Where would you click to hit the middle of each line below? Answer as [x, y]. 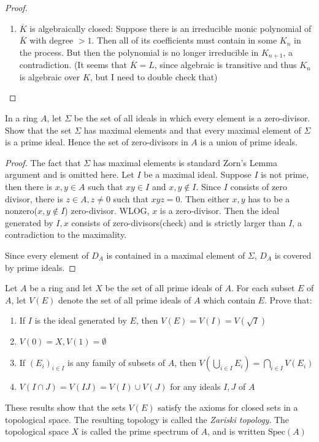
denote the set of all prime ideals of [125, 299]
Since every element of [47, 255]
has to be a [269, 198]
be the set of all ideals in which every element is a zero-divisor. [192, 118]
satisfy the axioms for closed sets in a [228, 407]
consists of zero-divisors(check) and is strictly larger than [179, 222]
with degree [52, 40]
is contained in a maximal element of [176, 255]
